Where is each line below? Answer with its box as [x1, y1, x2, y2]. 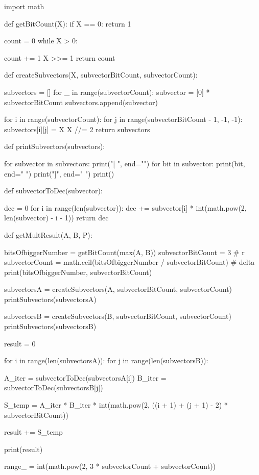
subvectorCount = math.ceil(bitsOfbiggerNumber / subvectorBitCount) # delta [4, 257, 255, 267]
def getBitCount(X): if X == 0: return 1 [4, 18, 131, 29]
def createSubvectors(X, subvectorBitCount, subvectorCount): [4, 69, 198, 80]
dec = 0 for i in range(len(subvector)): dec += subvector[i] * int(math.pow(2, [4, 202, 247, 213]
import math [4, 1, 44, 11]
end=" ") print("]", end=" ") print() [4, 168, 114, 179]
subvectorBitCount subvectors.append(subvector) [4, 96, 158, 107]
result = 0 [4, 338, 36, 348]
